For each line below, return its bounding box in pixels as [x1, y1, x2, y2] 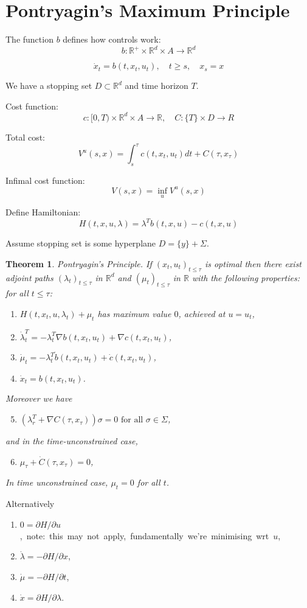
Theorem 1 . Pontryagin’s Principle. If [5, 257, 152, 270]
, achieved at [178, 307, 226, 320]
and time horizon [125, 79, 188, 92]
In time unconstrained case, [5, 476, 108, 489]
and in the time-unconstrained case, [5, 435, 138, 447]
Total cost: [5, 130, 46, 143]
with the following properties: [191, 271, 300, 284]
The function [5, 33, 53, 46]
